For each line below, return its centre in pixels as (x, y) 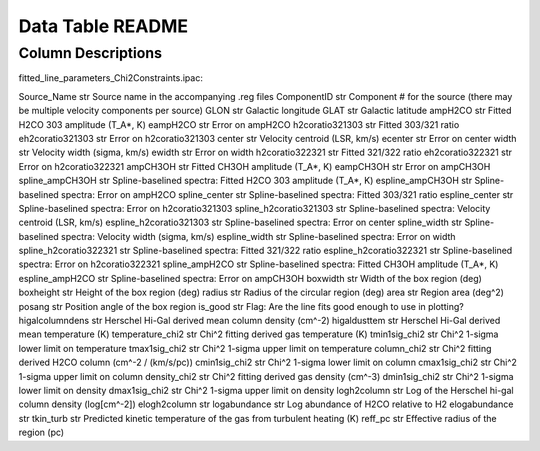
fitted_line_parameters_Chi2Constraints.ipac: (111, 78)
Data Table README (103, 26)
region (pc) (41, 432)
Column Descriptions (90, 53)
